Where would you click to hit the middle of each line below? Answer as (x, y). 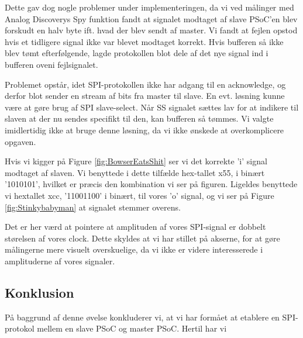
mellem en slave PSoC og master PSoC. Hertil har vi (132, 328)
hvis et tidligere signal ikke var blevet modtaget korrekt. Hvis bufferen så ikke (144, 41)
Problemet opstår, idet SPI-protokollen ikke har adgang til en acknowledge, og (145, 84)
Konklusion (39, 292)
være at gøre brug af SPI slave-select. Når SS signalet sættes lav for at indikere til (152, 107)
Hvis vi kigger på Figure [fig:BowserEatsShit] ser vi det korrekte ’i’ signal (136, 161)
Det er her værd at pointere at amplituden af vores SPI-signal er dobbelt (135, 227)
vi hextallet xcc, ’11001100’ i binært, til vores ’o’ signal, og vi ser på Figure (140, 195)
